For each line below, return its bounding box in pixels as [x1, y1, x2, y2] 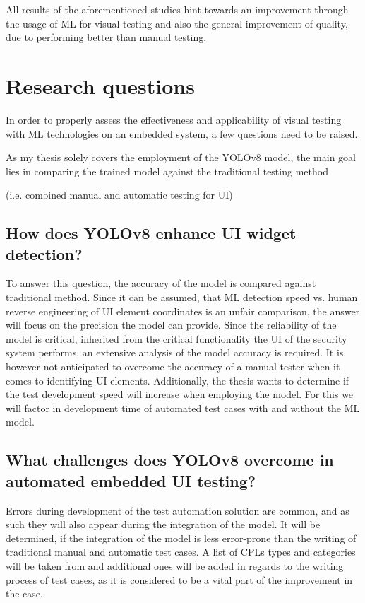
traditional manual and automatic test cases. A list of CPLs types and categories [6, 544, 356, 559]
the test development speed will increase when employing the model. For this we [6, 387, 354, 402]
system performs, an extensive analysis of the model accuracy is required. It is [6, 345, 344, 360]
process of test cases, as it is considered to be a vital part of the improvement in [6, 572, 353, 587]
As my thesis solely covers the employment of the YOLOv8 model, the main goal [6, 150, 356, 165]
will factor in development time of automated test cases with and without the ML [6, 400, 360, 415]
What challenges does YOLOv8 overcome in [6, 449, 334, 471]
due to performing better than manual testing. [6, 30, 207, 45]
